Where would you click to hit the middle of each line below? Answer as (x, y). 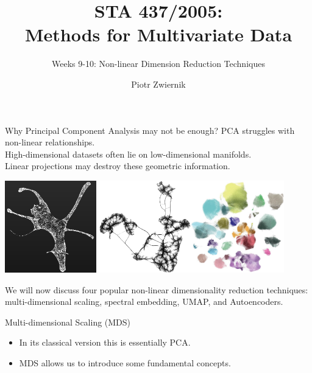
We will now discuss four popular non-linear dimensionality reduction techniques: (157, 289)
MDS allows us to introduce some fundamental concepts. (125, 363)
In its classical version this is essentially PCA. (105, 342)
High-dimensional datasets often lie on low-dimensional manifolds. (128, 154)
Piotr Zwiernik (158, 84)
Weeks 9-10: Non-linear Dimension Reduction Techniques (158, 64)
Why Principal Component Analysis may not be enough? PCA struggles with (150, 130)
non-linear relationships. (50, 142)
